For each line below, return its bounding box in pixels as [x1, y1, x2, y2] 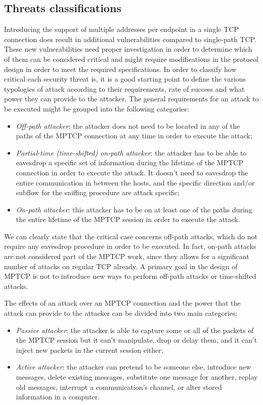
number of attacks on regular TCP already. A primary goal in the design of [4, 261, 238, 271]
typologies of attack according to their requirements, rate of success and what [4, 83, 245, 94]
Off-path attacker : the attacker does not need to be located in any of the [16, 120, 240, 131]
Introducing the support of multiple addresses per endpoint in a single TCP [4, 24, 239, 34]
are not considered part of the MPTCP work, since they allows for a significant [4, 251, 249, 262]
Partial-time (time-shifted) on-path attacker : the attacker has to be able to [16, 147, 247, 158]
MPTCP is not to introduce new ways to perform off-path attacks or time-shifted [4, 271, 256, 281]
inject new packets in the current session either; [16, 344, 163, 355]
